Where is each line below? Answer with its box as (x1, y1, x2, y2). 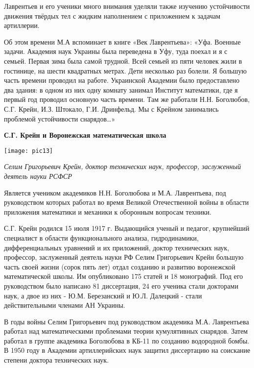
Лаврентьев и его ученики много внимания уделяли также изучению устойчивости (4, 1, 250, 11)
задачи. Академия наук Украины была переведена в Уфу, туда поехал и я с (4, 46, 228, 56)
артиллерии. (4, 20, 40, 30)
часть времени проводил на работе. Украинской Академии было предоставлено (4, 75, 240, 85)
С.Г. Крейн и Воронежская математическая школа (4, 130, 166, 140)
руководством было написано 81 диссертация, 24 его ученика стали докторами (4, 280, 238, 291)
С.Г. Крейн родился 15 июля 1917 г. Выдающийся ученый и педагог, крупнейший (4, 223, 250, 233)
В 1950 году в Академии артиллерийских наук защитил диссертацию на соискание (4, 345, 251, 355)
